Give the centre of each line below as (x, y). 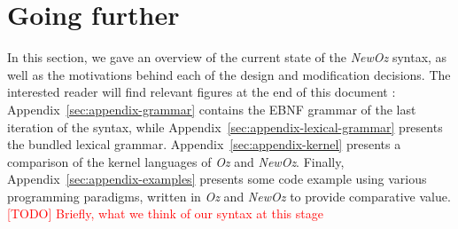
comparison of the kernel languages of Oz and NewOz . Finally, (176, 161)
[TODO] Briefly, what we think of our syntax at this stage (165, 213)
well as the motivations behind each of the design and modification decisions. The (229, 74)
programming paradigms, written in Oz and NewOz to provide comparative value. (229, 196)
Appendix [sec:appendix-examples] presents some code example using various (217, 179)
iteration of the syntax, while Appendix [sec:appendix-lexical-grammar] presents (225, 126)
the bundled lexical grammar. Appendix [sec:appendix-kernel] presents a (204, 144)
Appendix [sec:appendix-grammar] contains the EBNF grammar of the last (212, 109)
